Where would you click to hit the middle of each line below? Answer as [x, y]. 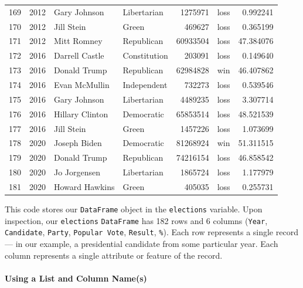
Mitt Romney [78, 41]
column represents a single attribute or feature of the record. [114, 255]
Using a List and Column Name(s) [76, 278]
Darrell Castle [79, 55]
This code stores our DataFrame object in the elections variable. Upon [134, 209]
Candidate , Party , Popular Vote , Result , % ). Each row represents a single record [151, 232]
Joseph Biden [78, 143]
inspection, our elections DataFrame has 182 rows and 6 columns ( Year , [136, 220]
